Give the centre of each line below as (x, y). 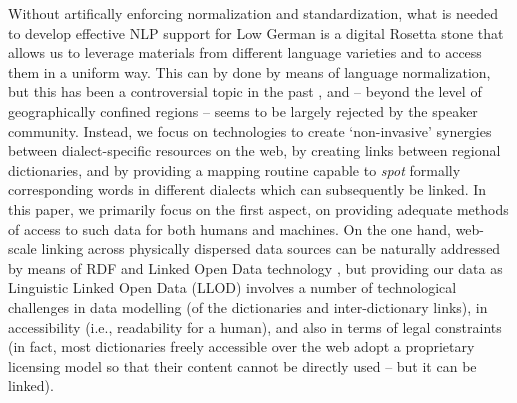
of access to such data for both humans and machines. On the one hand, (229, 228)
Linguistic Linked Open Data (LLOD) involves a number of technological (232, 287)
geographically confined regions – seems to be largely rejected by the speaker (243, 110)
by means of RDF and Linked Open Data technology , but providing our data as (255, 267)
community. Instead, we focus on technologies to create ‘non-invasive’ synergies (250, 130)
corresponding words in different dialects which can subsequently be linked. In (247, 189)
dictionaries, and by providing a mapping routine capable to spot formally (234, 169)
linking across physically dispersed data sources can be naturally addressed (271, 248)
